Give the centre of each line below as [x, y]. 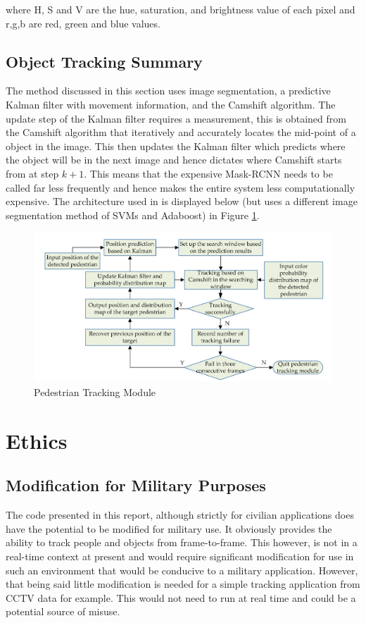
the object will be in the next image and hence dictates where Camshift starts [174, 160]
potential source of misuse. [63, 611]
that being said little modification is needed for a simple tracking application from [183, 584]
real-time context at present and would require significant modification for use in [180, 556]
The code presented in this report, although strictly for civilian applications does [180, 515]
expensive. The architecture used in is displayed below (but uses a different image [182, 201]
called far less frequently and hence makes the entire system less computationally [181, 187]
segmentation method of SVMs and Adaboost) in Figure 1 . [133, 215]
